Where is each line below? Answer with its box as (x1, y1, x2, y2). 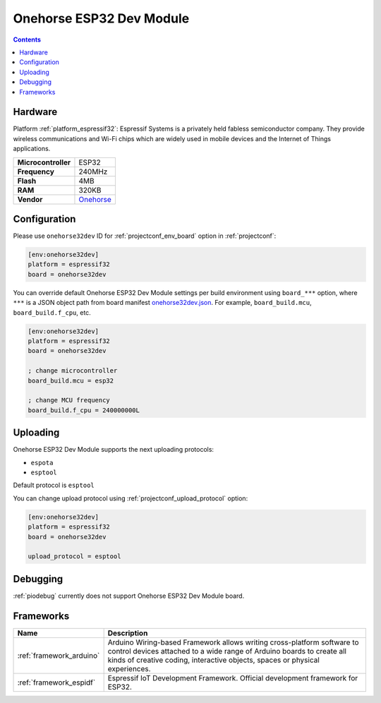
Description (107, 628, 148, 638)
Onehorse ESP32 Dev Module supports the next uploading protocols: (13, 445, 214, 454)
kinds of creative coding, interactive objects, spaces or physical (107, 655, 320, 665)
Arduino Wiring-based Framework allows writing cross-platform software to (107, 637, 359, 647)
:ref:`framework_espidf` (17, 678, 96, 687)
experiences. (107, 663, 151, 673)
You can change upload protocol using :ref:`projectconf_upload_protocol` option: (13, 494, 248, 503)
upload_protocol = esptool (28, 553, 121, 560)
